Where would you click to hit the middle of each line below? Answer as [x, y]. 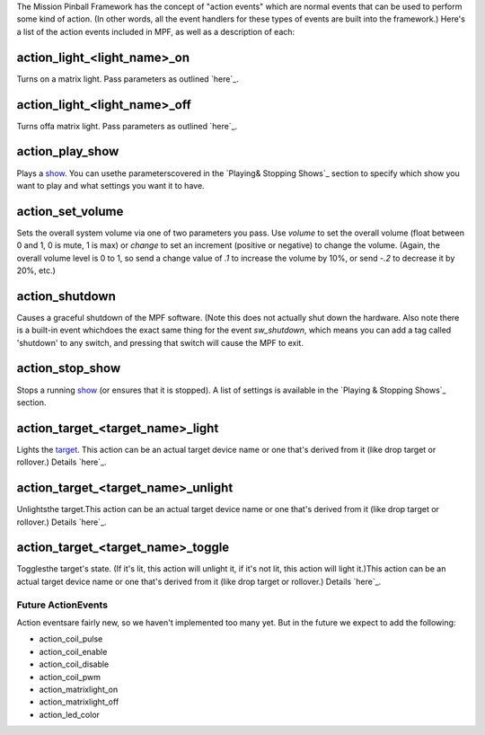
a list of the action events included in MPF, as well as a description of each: [156, 31]
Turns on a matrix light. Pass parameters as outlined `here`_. [128, 79]
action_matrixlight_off [79, 702]
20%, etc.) [36, 270]
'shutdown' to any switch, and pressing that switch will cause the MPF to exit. [160, 342]
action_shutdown [66, 296]
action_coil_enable [73, 651]
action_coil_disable [74, 664]
